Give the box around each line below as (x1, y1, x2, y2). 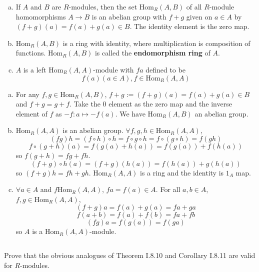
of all (186, 1, 202, 11)
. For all (155, 184, 180, 194)
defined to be (145, 64, 185, 74)
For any (15, 88, 39, 99)
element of (15, 108, 47, 118)
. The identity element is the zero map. (129, 21, 249, 31)
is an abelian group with (91, 11, 166, 21)
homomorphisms (15, 11, 66, 21)
